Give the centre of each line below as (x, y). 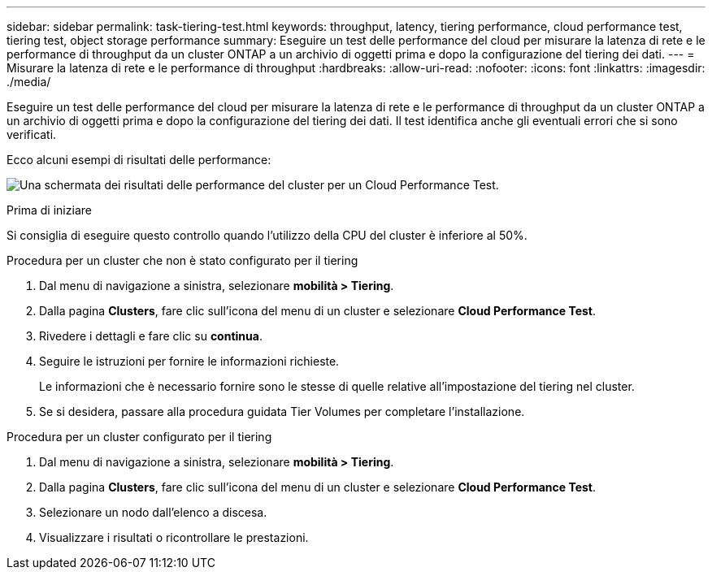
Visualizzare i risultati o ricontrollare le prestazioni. (174, 537)
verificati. (32, 134)
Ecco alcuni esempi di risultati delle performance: (139, 160)
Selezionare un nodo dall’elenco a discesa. (153, 512)
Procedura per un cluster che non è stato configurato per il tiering (182, 260)
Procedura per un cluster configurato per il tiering (139, 437)
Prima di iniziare (49, 210)
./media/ (29, 82)
